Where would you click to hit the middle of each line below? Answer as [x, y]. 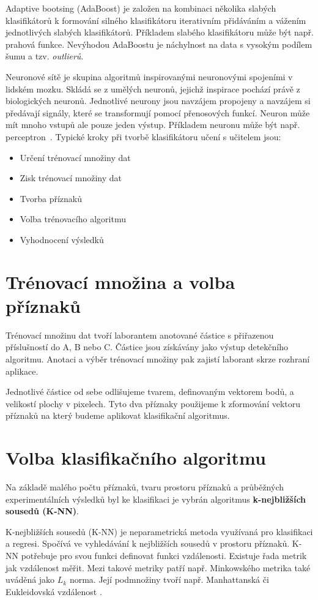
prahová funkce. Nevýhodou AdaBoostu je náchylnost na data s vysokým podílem [159, 44]
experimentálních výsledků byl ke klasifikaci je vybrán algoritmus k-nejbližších [156, 499]
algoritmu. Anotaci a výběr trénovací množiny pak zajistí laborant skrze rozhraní [158, 359]
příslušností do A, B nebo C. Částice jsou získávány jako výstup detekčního [147, 347]
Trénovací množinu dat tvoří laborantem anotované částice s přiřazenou [140, 335]
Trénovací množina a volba [120, 281]
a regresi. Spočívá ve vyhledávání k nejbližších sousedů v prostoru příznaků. [148, 543]
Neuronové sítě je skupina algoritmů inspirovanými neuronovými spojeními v [149, 76]
